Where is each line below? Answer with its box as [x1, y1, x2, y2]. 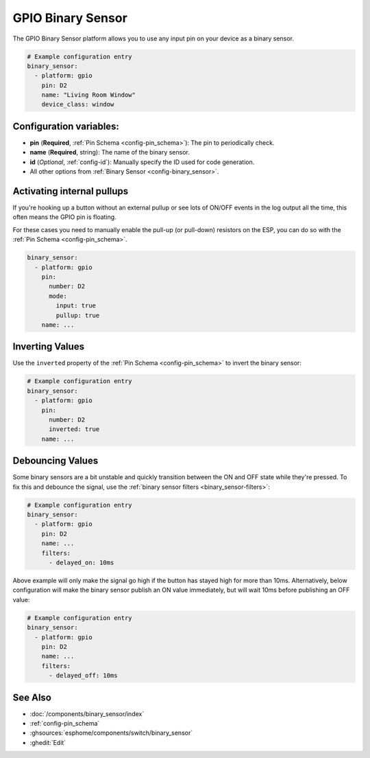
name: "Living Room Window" [41, 91, 136, 99]
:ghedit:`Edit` [29, 738, 66, 746]
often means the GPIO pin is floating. [12, 213, 116, 221]
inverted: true [49, 426, 100, 433]
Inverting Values [12, 341, 85, 353]
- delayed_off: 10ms [49, 671, 118, 680]
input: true [56, 302, 96, 310]
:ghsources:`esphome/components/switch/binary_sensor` [29, 728, 193, 737]
